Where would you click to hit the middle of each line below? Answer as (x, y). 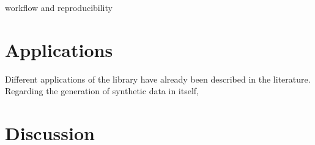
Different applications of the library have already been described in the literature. (158, 79)
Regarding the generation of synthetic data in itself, (102, 91)
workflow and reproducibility (59, 7)
